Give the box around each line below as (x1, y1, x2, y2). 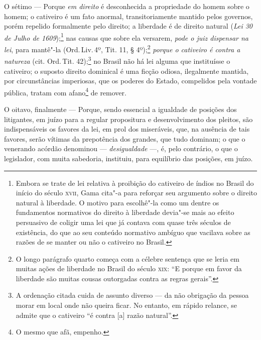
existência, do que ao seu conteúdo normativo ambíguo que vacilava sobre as (16, 226, 250, 237)
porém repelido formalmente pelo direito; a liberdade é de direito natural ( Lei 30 (4, 21, 252, 31)
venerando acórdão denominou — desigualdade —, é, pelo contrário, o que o (4, 143, 238, 154)
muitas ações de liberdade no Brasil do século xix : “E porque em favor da (16, 263, 242, 274)
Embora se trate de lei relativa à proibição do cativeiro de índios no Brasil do (16, 177, 254, 188)
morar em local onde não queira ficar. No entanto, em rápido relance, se (16, 300, 237, 310)
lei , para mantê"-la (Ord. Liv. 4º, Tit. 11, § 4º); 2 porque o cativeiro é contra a (4, 43, 240, 54)
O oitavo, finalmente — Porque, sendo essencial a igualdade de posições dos (4, 103, 237, 114)
